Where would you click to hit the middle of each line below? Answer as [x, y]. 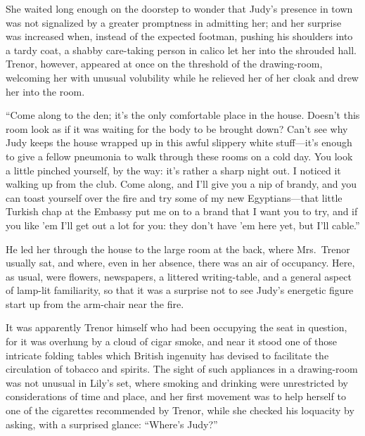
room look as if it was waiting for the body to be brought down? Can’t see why [177, 128]
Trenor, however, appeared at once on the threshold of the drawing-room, [164, 64]
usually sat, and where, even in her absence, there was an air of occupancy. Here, [180, 263]
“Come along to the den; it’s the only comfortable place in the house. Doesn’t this [183, 115]
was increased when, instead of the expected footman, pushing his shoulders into [179, 36]
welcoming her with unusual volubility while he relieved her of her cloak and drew [182, 77]
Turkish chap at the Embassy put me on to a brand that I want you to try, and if [182, 211]
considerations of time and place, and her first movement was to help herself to [176, 396]
